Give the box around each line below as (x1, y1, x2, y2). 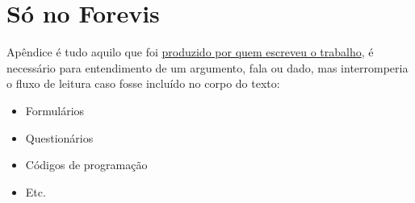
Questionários (25, 129, 94, 146)
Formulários (25, 101, 85, 118)
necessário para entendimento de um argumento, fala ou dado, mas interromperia (6, 59, 409, 76)
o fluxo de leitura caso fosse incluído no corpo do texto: (6, 75, 280, 92)
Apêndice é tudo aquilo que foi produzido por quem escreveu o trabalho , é (6, 43, 374, 60)
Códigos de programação (25, 156, 148, 173)
